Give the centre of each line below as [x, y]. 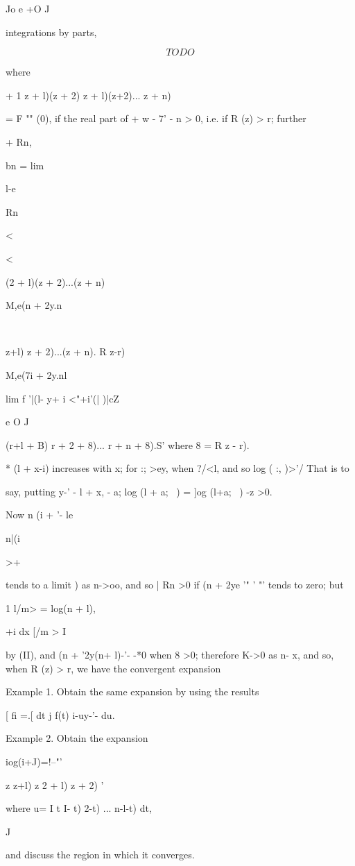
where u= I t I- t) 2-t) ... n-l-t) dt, [79, 808]
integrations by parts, [51, 32]
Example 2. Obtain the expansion [77, 738]
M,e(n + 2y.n [34, 305]
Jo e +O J [28, 8]
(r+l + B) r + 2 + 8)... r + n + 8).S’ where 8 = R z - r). [128, 444]
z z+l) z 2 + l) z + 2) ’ [55, 784]
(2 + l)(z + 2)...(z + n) [55, 281]
